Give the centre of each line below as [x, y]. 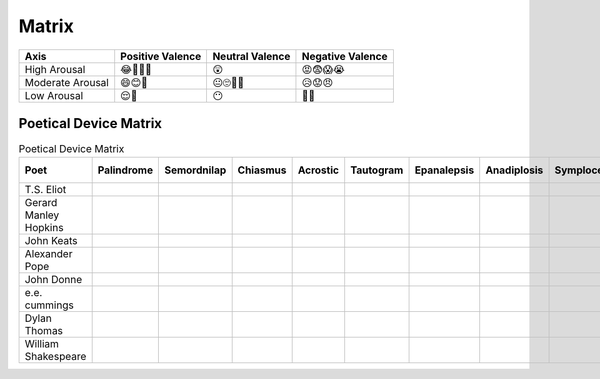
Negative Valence [344, 56]
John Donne [53, 280]
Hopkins [44, 228]
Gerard [41, 203]
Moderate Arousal [66, 82]
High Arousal [55, 69]
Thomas [44, 331]
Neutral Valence [251, 56]
